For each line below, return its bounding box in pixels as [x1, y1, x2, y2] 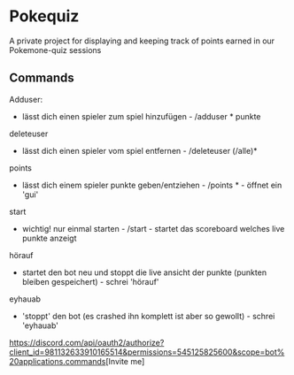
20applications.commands [9, 356, 106, 366]
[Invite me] [105, 356, 145, 366]
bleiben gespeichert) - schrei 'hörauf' [21, 276, 159, 287]
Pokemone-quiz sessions [9, 44, 102, 55]
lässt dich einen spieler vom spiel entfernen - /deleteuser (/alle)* [21, 145, 259, 156]
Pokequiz [9, 6, 80, 27]
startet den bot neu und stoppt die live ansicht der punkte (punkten [21, 267, 267, 278]
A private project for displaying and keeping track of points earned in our [9, 35, 275, 46]
